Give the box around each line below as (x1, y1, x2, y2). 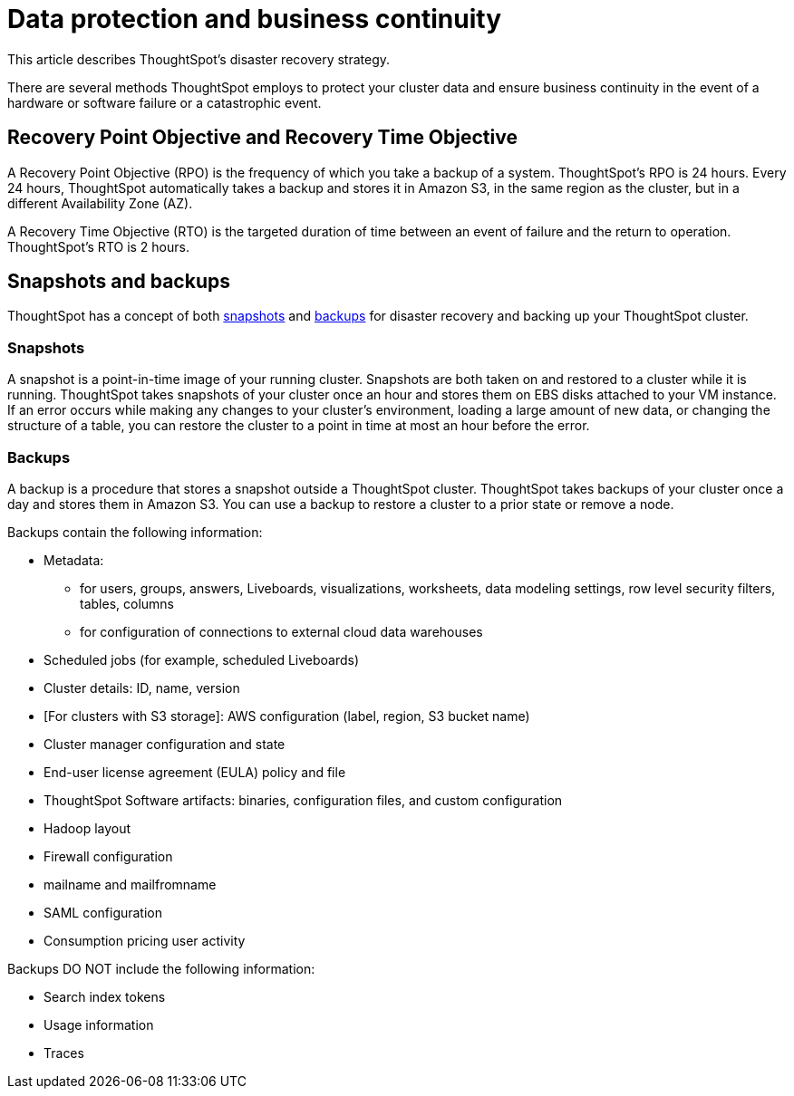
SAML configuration (44, 904, 163, 920)
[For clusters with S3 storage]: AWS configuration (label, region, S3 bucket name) (44, 707, 530, 724)
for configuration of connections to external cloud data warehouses (80, 623, 483, 639)
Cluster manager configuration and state (44, 735, 286, 752)
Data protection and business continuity (7, 4, 502, 34)
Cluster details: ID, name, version (44, 679, 240, 696)
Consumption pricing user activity (44, 932, 246, 948)
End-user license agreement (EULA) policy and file (44, 764, 346, 780)
